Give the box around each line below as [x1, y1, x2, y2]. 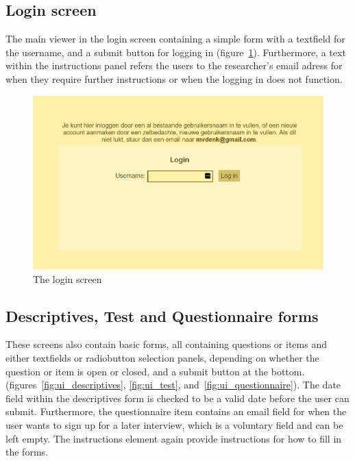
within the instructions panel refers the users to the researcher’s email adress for [5, 58, 343, 73]
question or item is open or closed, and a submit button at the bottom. [5, 364, 305, 378]
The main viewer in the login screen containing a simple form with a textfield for [5, 32, 345, 46]
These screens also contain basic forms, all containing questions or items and [5, 337, 327, 351]
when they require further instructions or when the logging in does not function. [5, 71, 343, 86]
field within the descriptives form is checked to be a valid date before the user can [5, 390, 350, 405]
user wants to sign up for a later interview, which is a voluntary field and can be [5, 418, 343, 432]
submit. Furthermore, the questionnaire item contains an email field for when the [5, 404, 347, 419]
